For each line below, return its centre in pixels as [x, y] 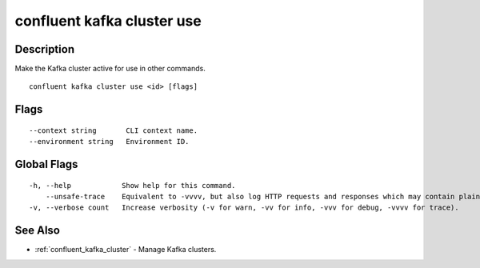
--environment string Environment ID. [109, 142]
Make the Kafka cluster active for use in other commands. [110, 69]
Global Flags [46, 164]
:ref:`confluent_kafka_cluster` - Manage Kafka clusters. [126, 250]
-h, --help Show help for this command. [132, 185]
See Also [37, 231]
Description [45, 49]
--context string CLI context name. [114, 130]
